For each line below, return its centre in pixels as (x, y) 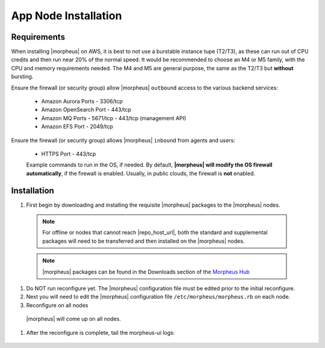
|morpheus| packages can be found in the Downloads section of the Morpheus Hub (146, 272)
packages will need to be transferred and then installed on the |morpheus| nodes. (144, 241)
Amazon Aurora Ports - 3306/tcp (82, 102)
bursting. (22, 77)
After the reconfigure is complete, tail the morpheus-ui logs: (101, 332)
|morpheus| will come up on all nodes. (74, 319)
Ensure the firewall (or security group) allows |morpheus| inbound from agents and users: (123, 140)
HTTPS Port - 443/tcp (69, 154)
